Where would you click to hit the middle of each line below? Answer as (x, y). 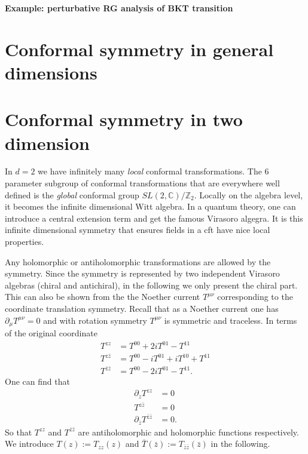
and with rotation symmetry (95, 320)
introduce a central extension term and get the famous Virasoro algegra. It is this (154, 218)
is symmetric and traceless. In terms (231, 320)
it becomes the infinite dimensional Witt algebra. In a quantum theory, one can (150, 206)
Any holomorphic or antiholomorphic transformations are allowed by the (138, 261)
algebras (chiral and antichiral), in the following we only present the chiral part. (151, 285)
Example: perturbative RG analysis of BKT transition (119, 8)
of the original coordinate (51, 333)
